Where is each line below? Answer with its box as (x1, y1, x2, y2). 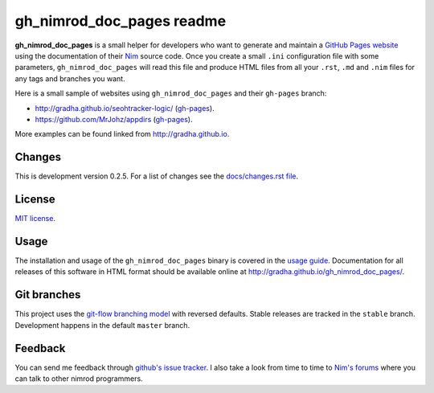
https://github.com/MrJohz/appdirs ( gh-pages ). (35, 114, 193, 124)
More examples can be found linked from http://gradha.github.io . (14, 129, 230, 139)
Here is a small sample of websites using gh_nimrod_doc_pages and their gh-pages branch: (14, 88, 327, 98)
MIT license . (14, 214, 56, 223)
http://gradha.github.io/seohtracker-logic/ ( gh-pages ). (35, 103, 215, 113)
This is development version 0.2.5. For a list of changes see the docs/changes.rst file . (14, 171, 299, 181)
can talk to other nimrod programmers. (14, 374, 144, 383)
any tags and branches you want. (14, 73, 125, 84)
